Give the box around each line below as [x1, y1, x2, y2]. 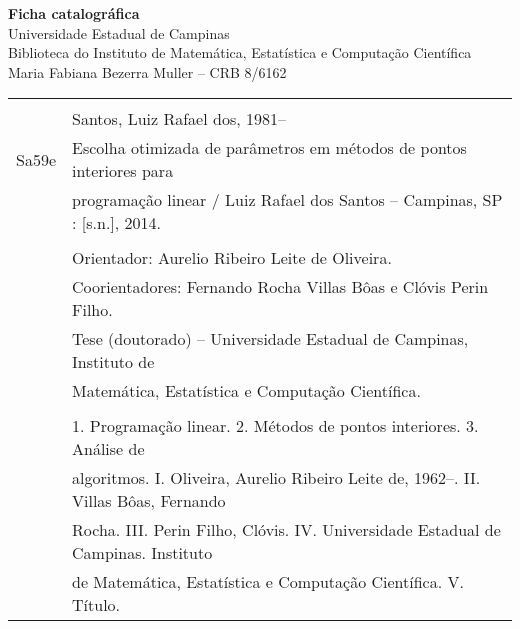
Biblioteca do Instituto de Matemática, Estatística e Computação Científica [8, 42, 472, 63]
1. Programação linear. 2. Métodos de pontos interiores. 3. [72, 414, 479, 438]
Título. [72, 593, 121, 617]
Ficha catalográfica [8, 3, 140, 23]
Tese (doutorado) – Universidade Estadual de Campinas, [72, 327, 469, 351]
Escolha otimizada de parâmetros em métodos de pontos [72, 136, 467, 160]
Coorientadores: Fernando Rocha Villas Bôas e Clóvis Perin [72, 275, 489, 299]
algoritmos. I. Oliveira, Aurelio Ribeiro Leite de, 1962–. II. [72, 466, 481, 490]
